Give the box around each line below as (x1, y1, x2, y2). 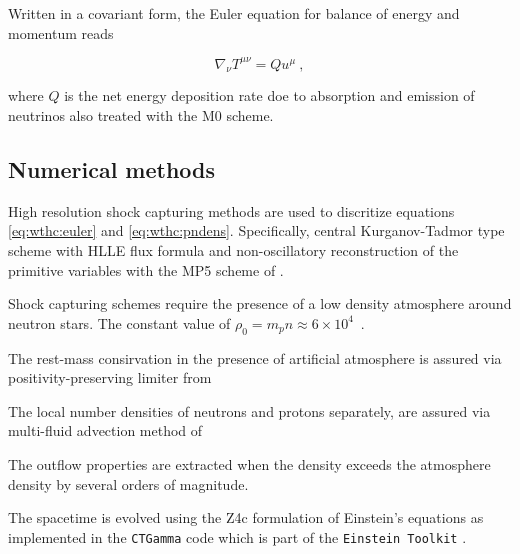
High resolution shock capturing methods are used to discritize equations (8, 200, 455, 221)
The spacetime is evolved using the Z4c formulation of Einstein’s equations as (8, 507, 484, 528)
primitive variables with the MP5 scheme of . (8, 259, 284, 280)
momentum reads (8, 22, 114, 43)
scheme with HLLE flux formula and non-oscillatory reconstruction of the (8, 240, 459, 261)
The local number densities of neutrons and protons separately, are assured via (8, 400, 491, 421)
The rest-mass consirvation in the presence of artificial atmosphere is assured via (8, 347, 502, 368)
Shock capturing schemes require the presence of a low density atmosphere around (8, 293, 512, 314)
